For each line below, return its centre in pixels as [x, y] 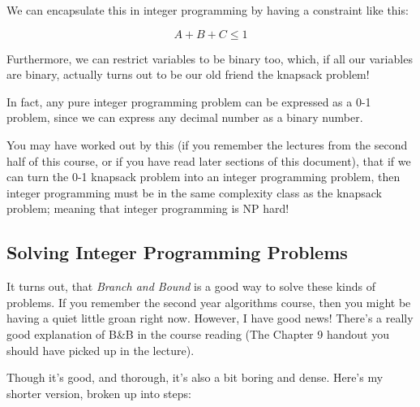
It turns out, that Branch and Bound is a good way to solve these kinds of [191, 286]
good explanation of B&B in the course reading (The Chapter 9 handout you [198, 333]
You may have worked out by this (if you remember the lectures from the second [207, 144]
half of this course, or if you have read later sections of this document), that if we [209, 160]
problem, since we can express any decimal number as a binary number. [185, 117]
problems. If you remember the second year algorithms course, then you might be [209, 302]
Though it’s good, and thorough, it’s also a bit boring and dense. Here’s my [195, 377]
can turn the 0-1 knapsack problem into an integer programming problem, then [204, 177]
